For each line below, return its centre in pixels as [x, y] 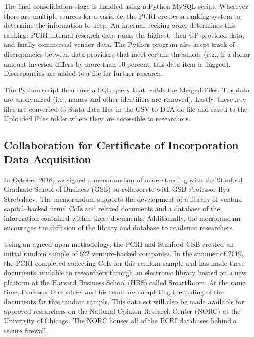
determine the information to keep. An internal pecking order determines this [120, 25]
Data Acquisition [48, 159]
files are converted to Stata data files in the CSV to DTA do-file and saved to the [126, 108]
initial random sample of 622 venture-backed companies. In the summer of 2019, [124, 253]
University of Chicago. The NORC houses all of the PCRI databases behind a [120, 321]
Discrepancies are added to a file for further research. [84, 73]
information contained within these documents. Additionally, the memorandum [122, 218]
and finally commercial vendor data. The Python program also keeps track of [119, 44]
